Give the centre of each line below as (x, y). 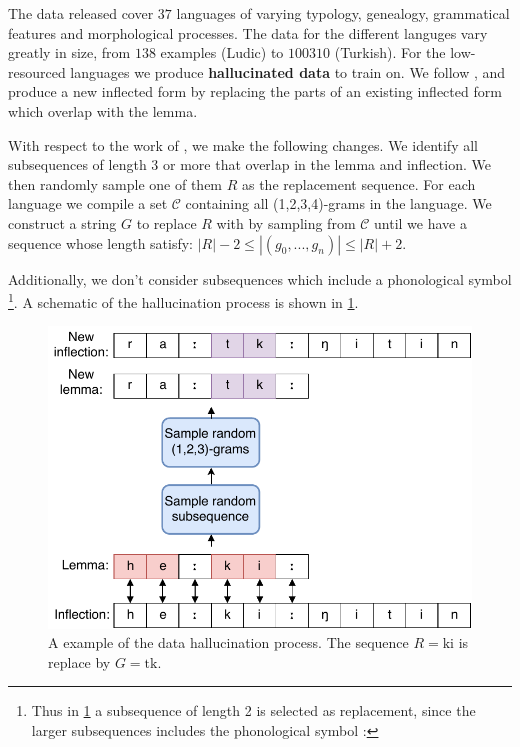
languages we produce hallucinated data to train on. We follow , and (288, 71)
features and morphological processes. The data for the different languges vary (248, 32)
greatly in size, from (69, 52)
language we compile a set (88, 203)
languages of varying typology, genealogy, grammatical (343, 13)
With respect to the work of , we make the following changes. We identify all (243, 144)
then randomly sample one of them (115, 183)
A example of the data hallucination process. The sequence (228, 642)
